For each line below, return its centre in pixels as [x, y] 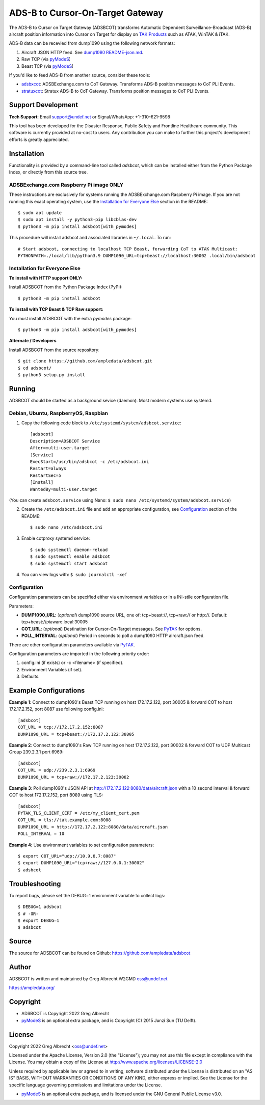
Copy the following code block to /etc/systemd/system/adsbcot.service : [101, 423]
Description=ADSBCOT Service [65, 441]
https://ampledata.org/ [32, 988]
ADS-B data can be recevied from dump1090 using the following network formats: [92, 43]
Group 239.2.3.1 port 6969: [36, 752]
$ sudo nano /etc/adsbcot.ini [66, 527]
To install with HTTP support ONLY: [46, 278]
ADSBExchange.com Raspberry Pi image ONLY [66, 185]
